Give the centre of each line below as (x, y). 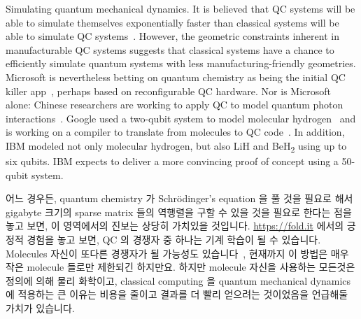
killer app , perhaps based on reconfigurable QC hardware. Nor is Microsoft (169, 91)
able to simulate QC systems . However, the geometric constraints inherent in (172, 36)
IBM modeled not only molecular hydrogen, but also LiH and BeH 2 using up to (176, 146)
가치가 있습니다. (40, 308)
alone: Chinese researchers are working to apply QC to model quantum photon (175, 105)
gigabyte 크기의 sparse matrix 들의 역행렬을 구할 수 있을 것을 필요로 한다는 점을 (179, 212)
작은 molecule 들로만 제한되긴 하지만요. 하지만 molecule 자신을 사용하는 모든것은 (180, 267)
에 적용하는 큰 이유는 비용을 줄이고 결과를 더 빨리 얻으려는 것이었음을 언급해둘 (177, 294)
